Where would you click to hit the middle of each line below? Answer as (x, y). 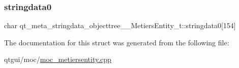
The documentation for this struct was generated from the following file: (117, 42)
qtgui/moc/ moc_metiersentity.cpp (58, 59)
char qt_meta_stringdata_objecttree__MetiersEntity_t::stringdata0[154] (120, 25)
